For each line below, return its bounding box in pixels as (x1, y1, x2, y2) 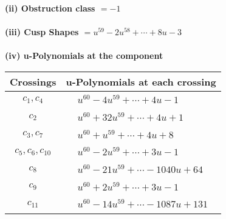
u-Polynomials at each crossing (66, 74, 216, 89)
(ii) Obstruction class (5, 2, 95, 14)
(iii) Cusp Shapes (5, 25, 79, 38)
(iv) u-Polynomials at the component (5, 49, 163, 62)
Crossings (10, 74, 56, 89)
